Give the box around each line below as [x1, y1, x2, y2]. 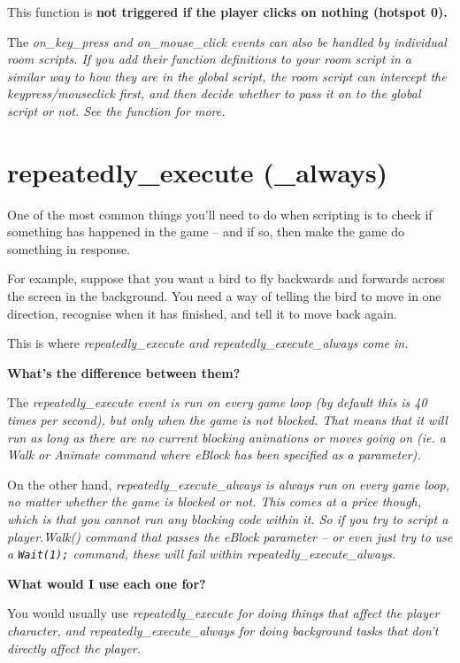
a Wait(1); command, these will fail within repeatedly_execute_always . [7, 544, 396, 563]
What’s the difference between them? [7, 363, 241, 382]
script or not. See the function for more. [7, 101, 226, 119]
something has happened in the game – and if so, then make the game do [7, 222, 404, 241]
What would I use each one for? [7, 574, 206, 592]
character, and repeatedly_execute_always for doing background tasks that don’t [7, 621, 439, 640]
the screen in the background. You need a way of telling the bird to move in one [7, 287, 441, 305]
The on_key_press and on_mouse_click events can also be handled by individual [7, 32, 447, 50]
